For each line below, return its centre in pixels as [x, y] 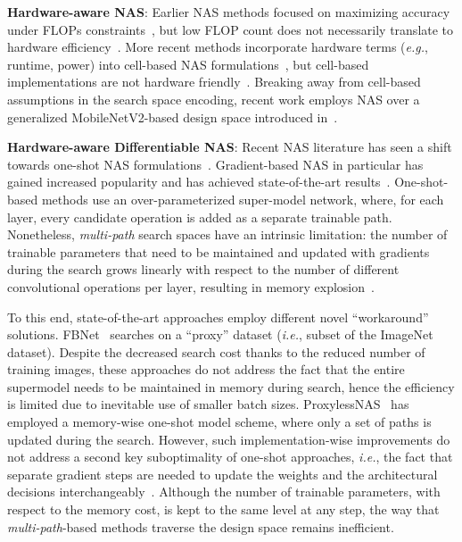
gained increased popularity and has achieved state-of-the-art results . [199, 182]
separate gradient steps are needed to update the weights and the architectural [223, 474]
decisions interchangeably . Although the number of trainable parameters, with [224, 492]
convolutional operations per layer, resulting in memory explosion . [191, 286]
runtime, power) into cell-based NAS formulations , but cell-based [188, 64]
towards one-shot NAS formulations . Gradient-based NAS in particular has [215, 164]
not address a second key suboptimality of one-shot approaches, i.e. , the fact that [230, 457]
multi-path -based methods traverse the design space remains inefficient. [201, 526]
